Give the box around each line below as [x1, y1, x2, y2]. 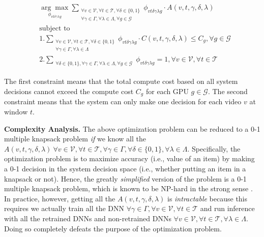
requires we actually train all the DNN [4, 203, 125, 214]
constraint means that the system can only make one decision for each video [4, 96, 242, 107]
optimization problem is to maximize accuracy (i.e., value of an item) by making [4, 153, 255, 164]
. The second [208, 85, 248, 96]
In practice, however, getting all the [4, 193, 115, 203]
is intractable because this [167, 193, 248, 203]
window [4, 106, 28, 116]
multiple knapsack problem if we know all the [4, 133, 146, 144]
